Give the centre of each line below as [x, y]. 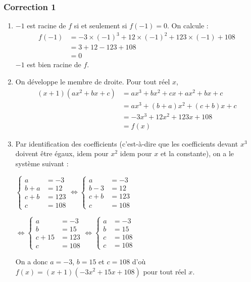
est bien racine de [54, 64]
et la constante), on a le [197, 153]
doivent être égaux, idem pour [62, 153]
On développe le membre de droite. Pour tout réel [93, 81]
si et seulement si [101, 26]
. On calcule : [188, 26]
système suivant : [42, 163]
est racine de [46, 26]
